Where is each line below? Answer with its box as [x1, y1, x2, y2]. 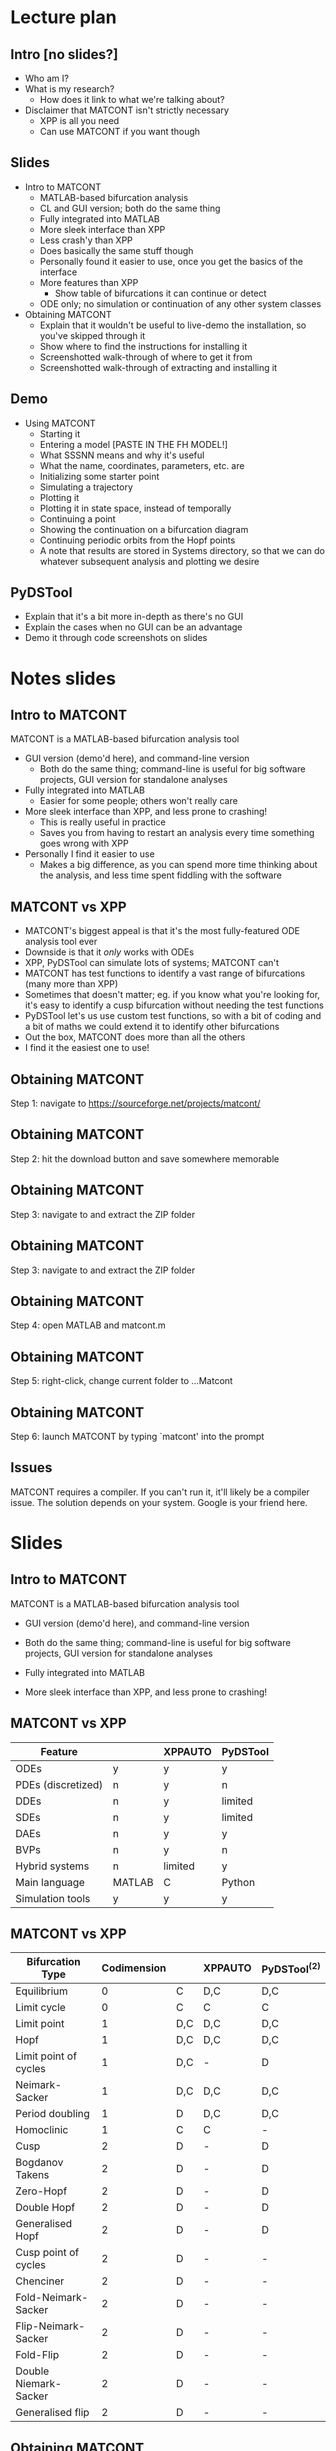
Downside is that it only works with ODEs [24, 946, 195, 958]
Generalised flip [15, 2406, 90, 2420]
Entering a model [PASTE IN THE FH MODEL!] [39, 438, 228, 450]
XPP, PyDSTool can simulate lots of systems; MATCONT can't [24, 957, 280, 969]
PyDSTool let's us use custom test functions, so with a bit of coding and [24, 1010, 322, 1022]
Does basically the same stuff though [39, 244, 194, 256]
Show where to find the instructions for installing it [39, 340, 248, 352]
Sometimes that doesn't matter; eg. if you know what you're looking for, [24, 989, 321, 1001]
